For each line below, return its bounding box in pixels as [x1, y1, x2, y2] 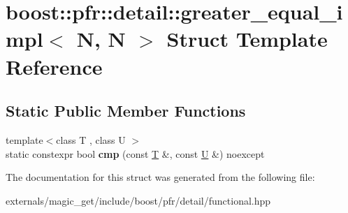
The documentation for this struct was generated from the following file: [6, 170, 315, 184]
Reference [6, 52, 103, 80]
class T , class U [56, 132, 126, 147]
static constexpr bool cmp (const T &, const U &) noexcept [6, 146, 265, 161]
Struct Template [166, 24, 328, 53]
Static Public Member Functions [6, 100, 246, 122]
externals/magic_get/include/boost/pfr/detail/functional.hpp [6, 193, 271, 207]
